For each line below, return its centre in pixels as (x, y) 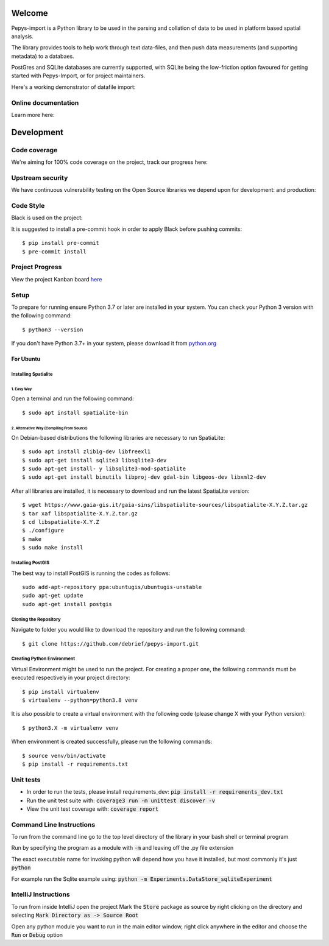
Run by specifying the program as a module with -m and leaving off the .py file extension (122, 848)
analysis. (22, 36)
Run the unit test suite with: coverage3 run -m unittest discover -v (121, 800)
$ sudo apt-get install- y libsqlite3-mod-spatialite (104, 469)
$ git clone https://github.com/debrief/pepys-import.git (111, 644)
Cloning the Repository (36, 619)
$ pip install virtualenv (61, 692)
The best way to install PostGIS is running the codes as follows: (91, 573)
